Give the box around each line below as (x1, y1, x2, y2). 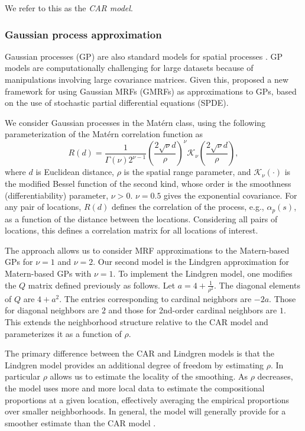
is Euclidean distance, (35, 166, 115, 178)
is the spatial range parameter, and (124, 166, 251, 178)
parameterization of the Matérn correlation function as (5, 128, 203, 140)
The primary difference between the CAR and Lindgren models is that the (5, 347, 275, 359)
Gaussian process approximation (5, 27, 162, 41)
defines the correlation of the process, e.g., (111, 200, 264, 213)
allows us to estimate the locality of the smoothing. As (50, 370, 248, 383)
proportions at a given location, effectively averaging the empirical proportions (5, 393, 290, 406)
